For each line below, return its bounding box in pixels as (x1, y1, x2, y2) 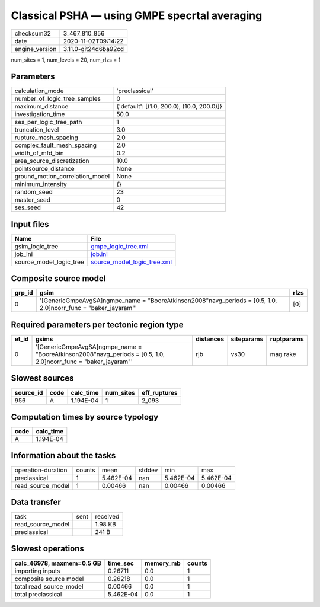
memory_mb (144, 559, 181, 567)
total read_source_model (14, 582, 84, 590)
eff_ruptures (141, 388, 178, 397)
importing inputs (14, 567, 60, 575)
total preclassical (14, 590, 62, 598)
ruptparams (270, 335, 305, 343)
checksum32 (14, 29, 52, 37)
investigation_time (14, 110, 65, 119)
